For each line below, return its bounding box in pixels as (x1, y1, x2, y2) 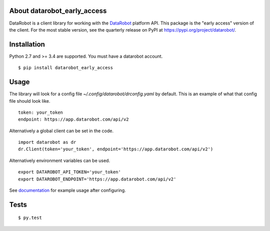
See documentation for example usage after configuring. (9, 187, 126, 193)
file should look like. (9, 98, 50, 104)
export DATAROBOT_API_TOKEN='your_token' (18, 169, 121, 175)
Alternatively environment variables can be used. (9, 157, 110, 163)
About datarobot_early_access (9, 7, 107, 15)
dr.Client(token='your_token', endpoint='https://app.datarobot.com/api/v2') (18, 146, 213, 152)
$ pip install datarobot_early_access (18, 65, 113, 71)
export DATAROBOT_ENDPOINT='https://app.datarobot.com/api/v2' (18, 176, 176, 182)
